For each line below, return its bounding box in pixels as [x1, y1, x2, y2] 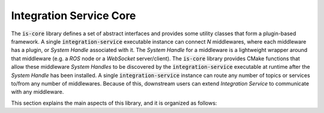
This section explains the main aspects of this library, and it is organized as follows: [11, 99, 217, 106]
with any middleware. [11, 88, 64, 96]
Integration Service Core [11, 9, 136, 22]
